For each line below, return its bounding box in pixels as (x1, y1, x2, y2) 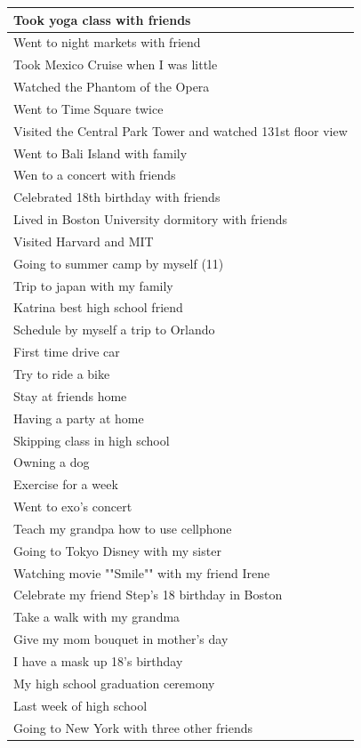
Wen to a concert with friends (13, 165, 176, 184)
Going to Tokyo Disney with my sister (13, 541, 221, 559)
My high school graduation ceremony (13, 673, 215, 692)
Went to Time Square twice (13, 99, 164, 117)
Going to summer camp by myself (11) (13, 253, 224, 272)
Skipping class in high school (13, 430, 170, 449)
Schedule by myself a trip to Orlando (13, 320, 215, 339)
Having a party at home (13, 408, 144, 427)
